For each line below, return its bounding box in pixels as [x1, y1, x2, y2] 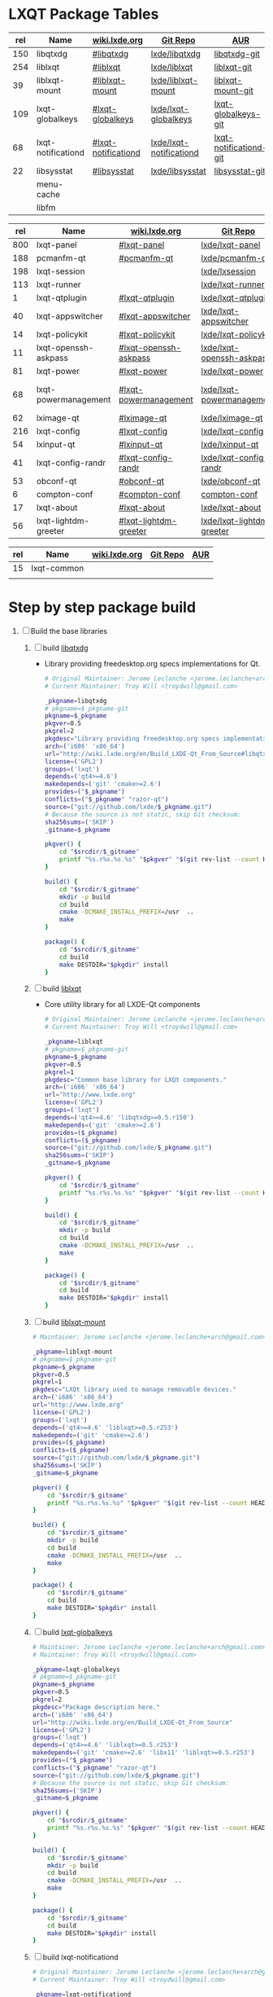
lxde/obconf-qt [201, 475, 261, 486]
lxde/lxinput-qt [201, 438, 259, 450]
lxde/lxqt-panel [201, 239, 261, 250]
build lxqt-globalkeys [42, 1627, 113, 1637]
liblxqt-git [214, 61, 253, 73]
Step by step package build [8, 598, 197, 617]
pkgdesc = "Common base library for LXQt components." [44, 1075, 227, 1084]
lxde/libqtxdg [150, 48, 201, 59]
